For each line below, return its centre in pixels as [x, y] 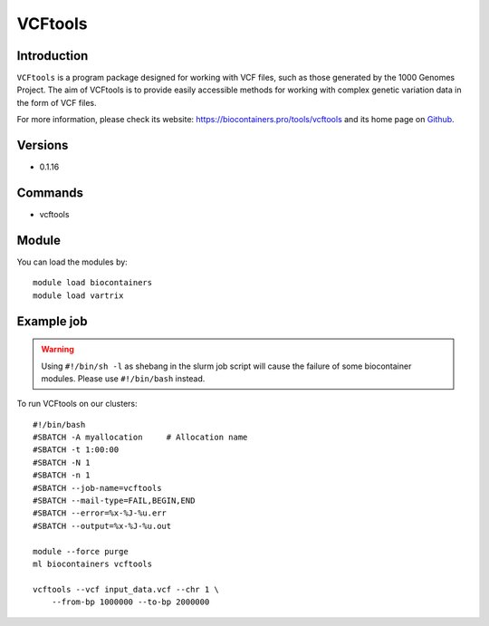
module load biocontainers [93, 283]
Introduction [53, 56]
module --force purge [81, 551]
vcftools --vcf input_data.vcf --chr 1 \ [126, 589]
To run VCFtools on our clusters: [77, 404]
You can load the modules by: [72, 262]
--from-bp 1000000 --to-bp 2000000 [130, 602]
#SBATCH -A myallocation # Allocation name [140, 438]
